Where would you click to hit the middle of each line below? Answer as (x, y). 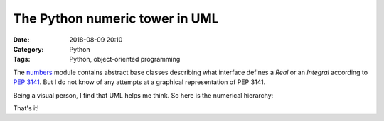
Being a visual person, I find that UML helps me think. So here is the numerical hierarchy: (143, 95)
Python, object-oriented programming (125, 59)
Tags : (22, 59)
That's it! (26, 108)
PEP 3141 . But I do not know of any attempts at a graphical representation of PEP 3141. (139, 82)
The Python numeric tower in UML (116, 18)
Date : (21, 40)
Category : (28, 49)
